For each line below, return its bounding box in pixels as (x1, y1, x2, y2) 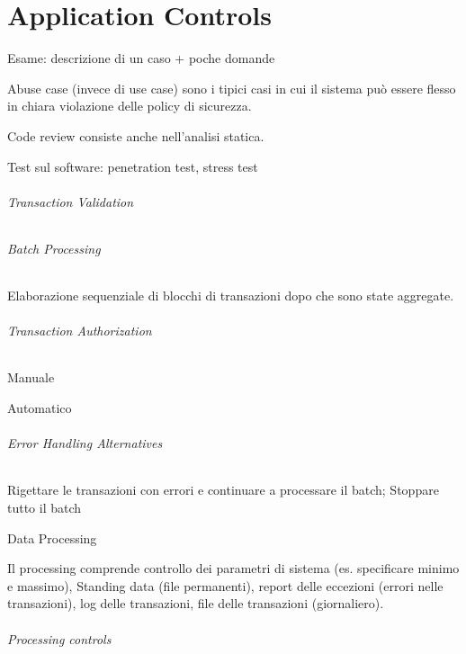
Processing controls (7, 629, 112, 648)
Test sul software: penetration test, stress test (7, 157, 258, 175)
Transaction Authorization (7, 321, 152, 340)
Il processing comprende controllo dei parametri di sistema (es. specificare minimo (7, 559, 460, 578)
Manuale (7, 368, 55, 387)
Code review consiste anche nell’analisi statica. (7, 126, 264, 145)
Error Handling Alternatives (7, 434, 163, 452)
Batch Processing (7, 238, 101, 257)
